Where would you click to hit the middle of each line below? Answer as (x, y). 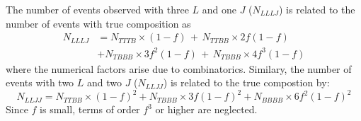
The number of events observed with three (97, 9)
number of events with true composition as (98, 23)
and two (104, 82)
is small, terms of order (90, 109)
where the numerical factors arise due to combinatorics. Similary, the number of (179, 68)
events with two (40, 82)
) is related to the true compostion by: (246, 82)
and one (219, 9)
